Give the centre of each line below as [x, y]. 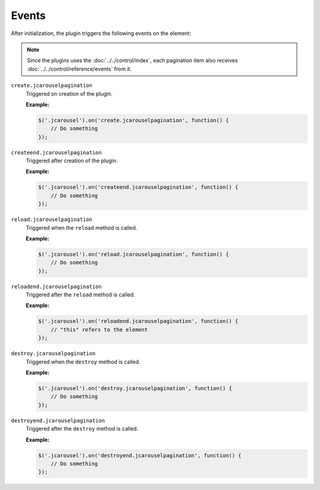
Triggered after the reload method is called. [81, 295]
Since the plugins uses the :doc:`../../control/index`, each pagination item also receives [132, 61]
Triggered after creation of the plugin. [72, 161]
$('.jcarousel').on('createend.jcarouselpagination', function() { [138, 187]
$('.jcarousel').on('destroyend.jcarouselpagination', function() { [140, 455]
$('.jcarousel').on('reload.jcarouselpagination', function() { [134, 254]
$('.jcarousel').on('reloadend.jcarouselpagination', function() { [138, 321]
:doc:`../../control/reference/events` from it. [79, 69]
